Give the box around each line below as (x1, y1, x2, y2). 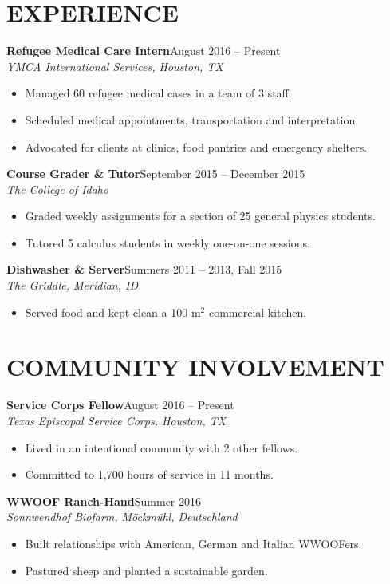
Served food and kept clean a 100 (25, 303, 188, 320)
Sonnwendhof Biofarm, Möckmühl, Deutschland (6, 508, 238, 525)
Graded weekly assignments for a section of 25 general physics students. (25, 207, 376, 224)
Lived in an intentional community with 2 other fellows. (25, 439, 298, 456)
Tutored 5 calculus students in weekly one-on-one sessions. (25, 234, 310, 251)
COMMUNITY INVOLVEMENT (6, 350, 384, 383)
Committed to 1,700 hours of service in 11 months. (25, 466, 274, 483)
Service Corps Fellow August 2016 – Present (6, 397, 234, 413)
